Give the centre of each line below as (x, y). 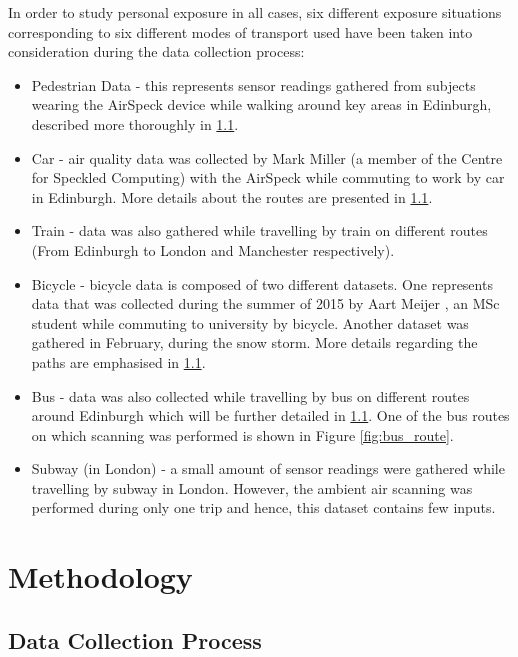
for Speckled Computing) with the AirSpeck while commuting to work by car (268, 177)
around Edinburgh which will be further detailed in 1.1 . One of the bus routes (270, 415)
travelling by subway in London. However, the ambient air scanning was (252, 487)
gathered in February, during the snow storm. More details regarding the (254, 342)
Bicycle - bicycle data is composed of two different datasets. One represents (262, 283)
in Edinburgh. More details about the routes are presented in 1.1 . (232, 196)
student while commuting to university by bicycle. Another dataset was (250, 322)
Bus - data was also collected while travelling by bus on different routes (250, 395)
